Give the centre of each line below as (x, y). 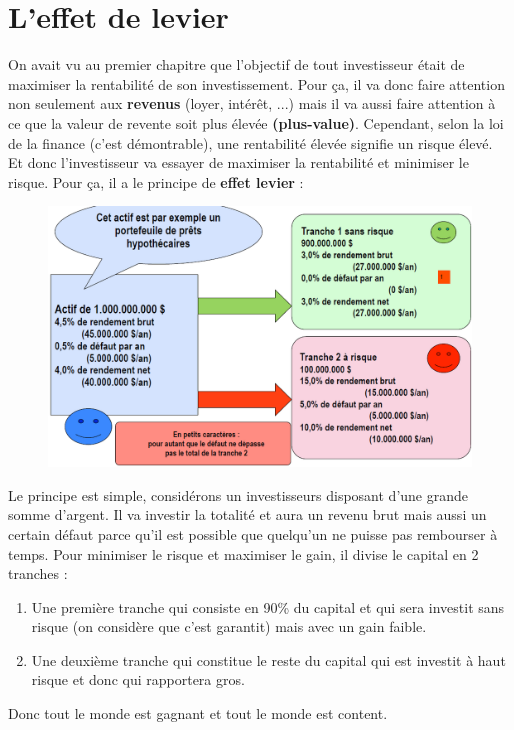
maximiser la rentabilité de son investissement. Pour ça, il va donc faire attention (256, 83)
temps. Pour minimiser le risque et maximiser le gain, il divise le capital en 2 (243, 553)
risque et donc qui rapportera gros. (138, 679)
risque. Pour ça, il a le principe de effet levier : (156, 181)
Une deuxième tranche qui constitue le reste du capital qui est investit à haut (268, 659)
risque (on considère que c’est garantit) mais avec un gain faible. (229, 626)
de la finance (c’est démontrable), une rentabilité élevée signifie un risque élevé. (250, 142)
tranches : (38, 573)
